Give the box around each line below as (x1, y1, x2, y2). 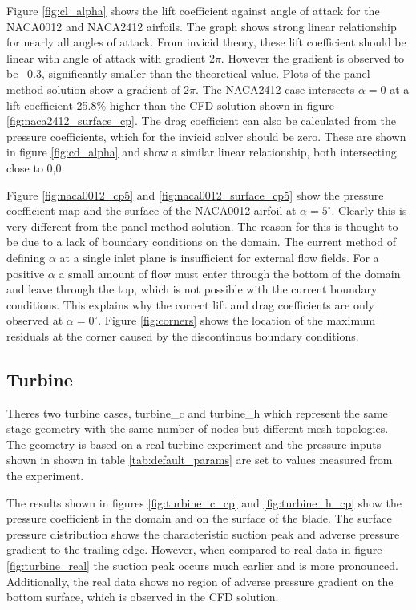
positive (6, 265, 45, 281)
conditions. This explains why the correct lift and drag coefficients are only (6, 296, 374, 313)
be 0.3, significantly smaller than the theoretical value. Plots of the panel (6, 65, 370, 82)
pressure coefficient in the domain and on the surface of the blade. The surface (6, 510, 392, 527)
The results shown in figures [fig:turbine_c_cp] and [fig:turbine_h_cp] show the (6, 494, 402, 511)
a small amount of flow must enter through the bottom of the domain (59, 265, 401, 281)
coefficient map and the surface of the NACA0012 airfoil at (6, 202, 297, 219)
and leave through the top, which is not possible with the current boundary (6, 281, 378, 297)
